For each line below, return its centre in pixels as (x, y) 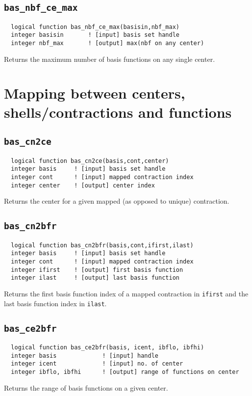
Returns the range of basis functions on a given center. (86, 387)
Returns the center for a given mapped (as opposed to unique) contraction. (117, 201)
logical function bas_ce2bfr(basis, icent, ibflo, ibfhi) (108, 348)
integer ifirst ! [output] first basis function (97, 270)
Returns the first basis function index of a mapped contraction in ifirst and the (126, 293)
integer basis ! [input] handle (85, 356)
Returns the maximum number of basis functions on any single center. (110, 59)
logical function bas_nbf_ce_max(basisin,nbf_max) (95, 27)
